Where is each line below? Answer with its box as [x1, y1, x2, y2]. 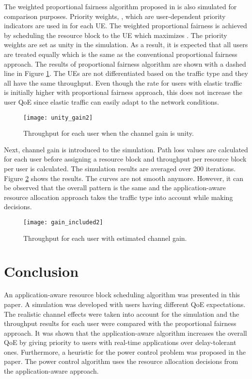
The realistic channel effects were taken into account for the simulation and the [4, 308, 239, 319]
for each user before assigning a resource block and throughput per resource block [4, 154, 247, 164]
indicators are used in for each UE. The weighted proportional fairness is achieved [4, 20, 247, 31]
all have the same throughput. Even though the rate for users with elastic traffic [4, 77, 242, 88]
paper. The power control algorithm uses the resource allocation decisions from [4, 356, 238, 366]
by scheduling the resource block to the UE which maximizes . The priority [4, 30, 227, 40]
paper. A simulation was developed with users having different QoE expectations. [4, 299, 246, 309]
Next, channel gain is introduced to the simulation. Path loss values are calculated [4, 144, 248, 154]
